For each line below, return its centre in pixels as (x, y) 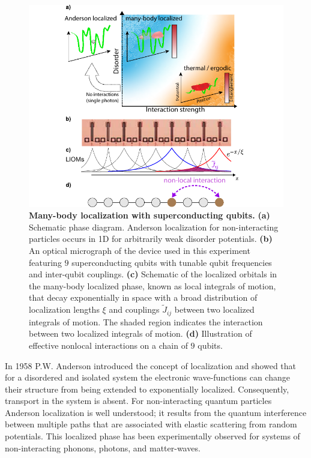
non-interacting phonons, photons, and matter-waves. (103, 447)
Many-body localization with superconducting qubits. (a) (149, 215)
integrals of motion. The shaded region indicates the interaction (146, 321)
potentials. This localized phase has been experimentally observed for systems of (152, 436)
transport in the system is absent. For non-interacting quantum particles (138, 401)
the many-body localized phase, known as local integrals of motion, (152, 285)
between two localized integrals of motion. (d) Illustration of (140, 333)
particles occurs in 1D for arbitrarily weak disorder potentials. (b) (151, 239)
